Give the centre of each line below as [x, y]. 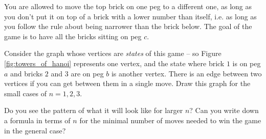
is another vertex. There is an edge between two [186, 73]
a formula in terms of [37, 120]
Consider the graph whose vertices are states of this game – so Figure [113, 53]
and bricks [27, 73]
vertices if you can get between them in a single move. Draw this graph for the [127, 83]
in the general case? [35, 130]
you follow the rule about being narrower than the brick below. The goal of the [128, 26]
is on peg [247, 63]
